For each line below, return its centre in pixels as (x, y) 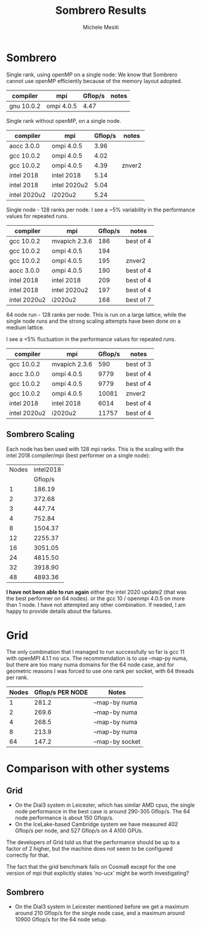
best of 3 (139, 364)
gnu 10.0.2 (25, 106)
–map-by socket (117, 742)
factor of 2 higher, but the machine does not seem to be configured (89, 849)
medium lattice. (25, 327)
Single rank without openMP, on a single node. (64, 120)
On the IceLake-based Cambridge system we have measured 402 (96, 824)
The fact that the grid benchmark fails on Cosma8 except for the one (91, 867)
